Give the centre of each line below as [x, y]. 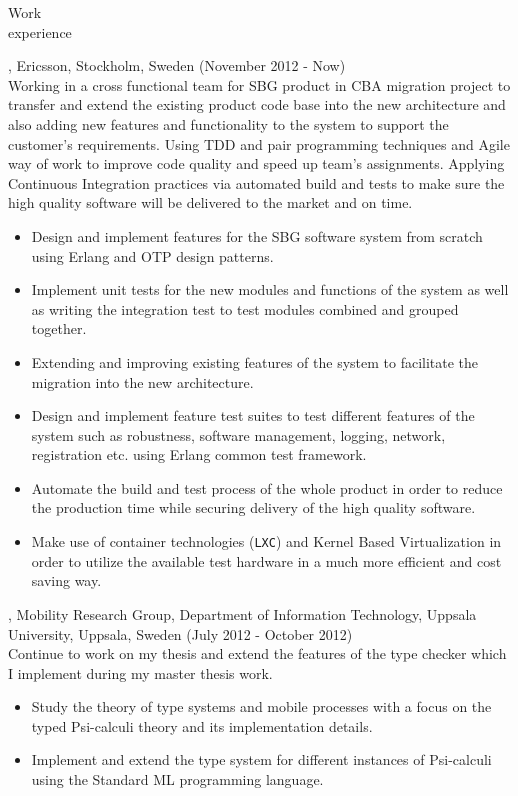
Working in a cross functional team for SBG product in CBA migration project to [259, 84]
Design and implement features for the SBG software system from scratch [257, 235]
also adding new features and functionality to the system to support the [228, 123]
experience [40, 31]
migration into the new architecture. [142, 381]
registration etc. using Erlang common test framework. [199, 454]
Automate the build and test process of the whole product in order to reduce [267, 487]
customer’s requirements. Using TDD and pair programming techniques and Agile [259, 143]
